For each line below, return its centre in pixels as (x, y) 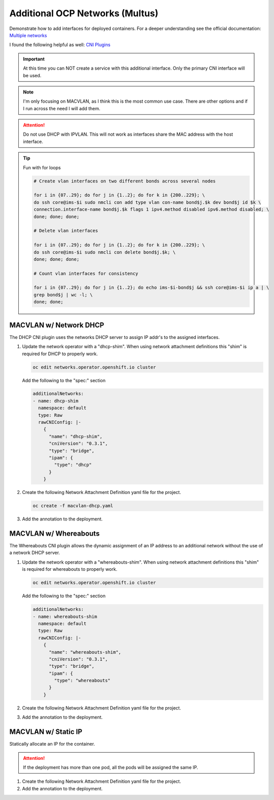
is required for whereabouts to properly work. (70, 569)
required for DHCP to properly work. (60, 354)
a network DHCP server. (35, 553)
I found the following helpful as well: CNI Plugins (60, 45)
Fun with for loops (42, 167)
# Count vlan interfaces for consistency (86, 273)
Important (34, 59)
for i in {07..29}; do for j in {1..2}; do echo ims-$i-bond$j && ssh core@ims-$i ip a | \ (151, 288)
